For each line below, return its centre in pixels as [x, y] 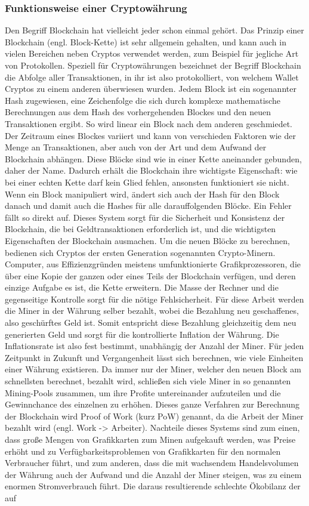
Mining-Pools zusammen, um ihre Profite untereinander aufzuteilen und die [143, 392]
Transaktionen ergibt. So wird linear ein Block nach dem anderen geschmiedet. [149, 123]
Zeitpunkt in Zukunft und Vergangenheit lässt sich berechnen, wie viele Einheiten [154, 357]
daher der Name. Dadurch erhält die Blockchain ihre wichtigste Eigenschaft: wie [151, 170]
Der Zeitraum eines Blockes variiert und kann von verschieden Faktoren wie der [150, 135]
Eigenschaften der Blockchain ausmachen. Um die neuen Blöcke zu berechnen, [147, 240]
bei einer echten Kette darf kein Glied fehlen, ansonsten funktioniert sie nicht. [147, 182]
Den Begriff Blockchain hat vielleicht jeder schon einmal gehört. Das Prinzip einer [154, 30]
